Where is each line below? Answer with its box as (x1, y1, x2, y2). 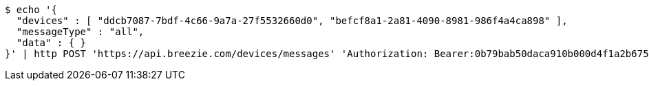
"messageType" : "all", (16, 26, 145, 37)
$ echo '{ (5, 4, 57, 15)
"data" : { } (16, 37, 87, 48)
